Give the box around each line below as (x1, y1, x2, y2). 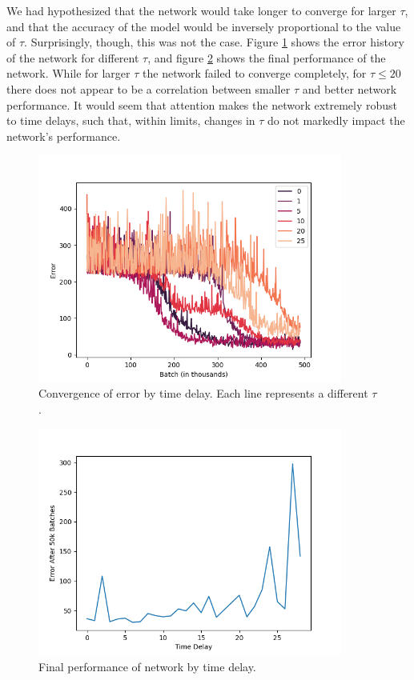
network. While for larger (6, 65, 131, 82)
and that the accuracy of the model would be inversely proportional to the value (6, 18, 401, 34)
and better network (302, 80, 397, 97)
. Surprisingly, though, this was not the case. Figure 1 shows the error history (24, 34, 404, 50)
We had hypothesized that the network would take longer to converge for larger (6, 2, 396, 18)
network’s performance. (6, 127, 121, 144)
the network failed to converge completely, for (143, 65, 367, 82)
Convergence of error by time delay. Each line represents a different (38, 385, 368, 402)
